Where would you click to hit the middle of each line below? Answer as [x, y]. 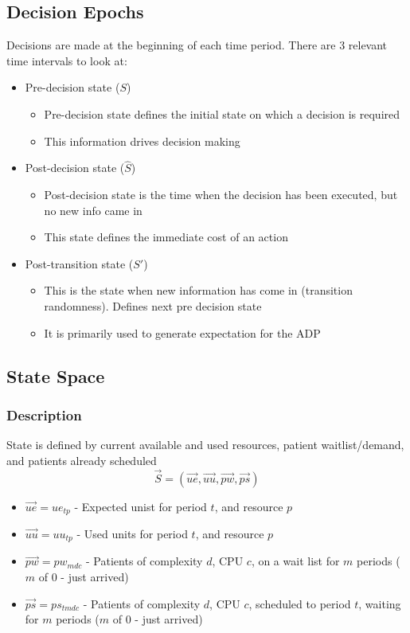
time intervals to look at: [67, 60]
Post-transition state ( [79, 263]
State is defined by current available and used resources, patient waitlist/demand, [205, 445]
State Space [56, 375]
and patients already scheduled [82, 460]
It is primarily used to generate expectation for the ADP [182, 332]
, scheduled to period [300, 603]
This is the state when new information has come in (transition [198, 290]
